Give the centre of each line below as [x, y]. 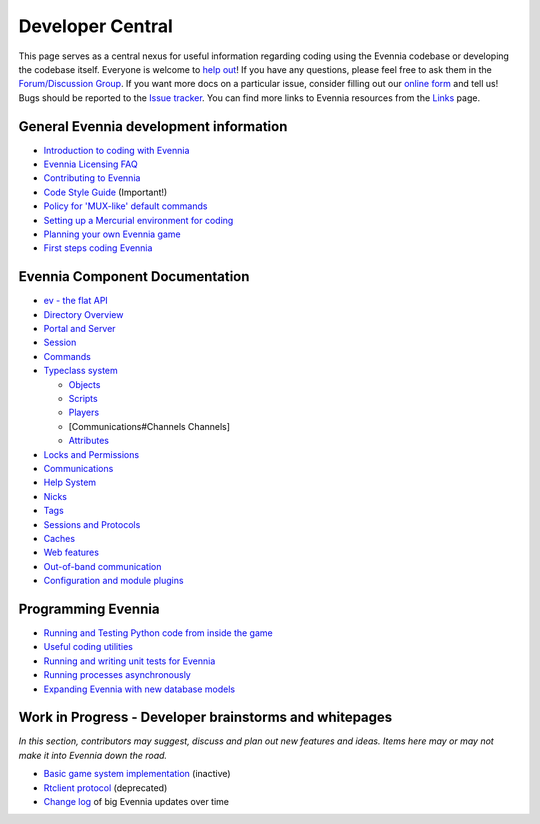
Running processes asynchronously [117, 675]
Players [84, 412]
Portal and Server [79, 329]
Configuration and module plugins [113, 581]
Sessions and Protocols [92, 524]
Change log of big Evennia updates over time [136, 802]
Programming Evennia [89, 608]
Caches [59, 538]
